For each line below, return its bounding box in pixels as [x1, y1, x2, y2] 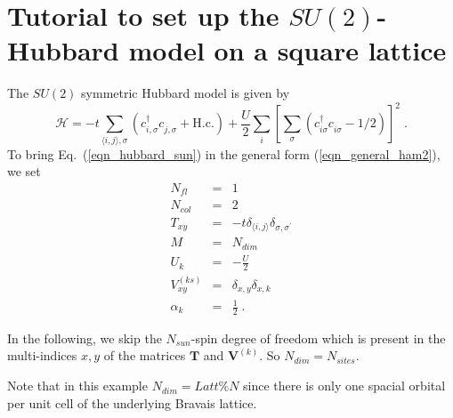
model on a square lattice [128, 32, 447, 68]
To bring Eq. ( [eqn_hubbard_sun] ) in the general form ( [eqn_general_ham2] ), [7, 144, 441, 163]
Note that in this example [7, 376, 148, 395]
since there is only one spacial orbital [243, 376, 446, 395]
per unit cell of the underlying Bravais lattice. [7, 393, 257, 412]
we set [7, 162, 41, 181]
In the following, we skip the [7, 328, 162, 347]
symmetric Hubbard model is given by [81, 84, 290, 102]
